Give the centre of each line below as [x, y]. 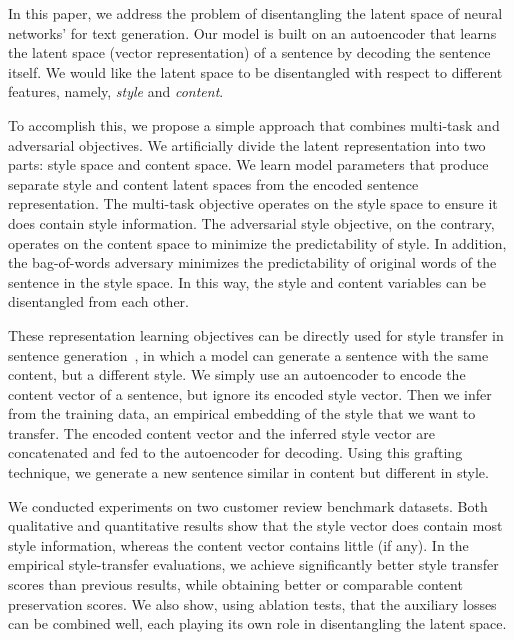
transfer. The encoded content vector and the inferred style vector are [222, 432]
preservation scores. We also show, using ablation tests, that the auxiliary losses [252, 603]
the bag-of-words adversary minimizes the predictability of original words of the [252, 262]
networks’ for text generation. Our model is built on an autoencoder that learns [252, 32]
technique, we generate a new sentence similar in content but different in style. [248, 472]
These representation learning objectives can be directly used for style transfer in [256, 334]
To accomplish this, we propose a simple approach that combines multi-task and [254, 124]
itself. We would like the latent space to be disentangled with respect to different [255, 71]
